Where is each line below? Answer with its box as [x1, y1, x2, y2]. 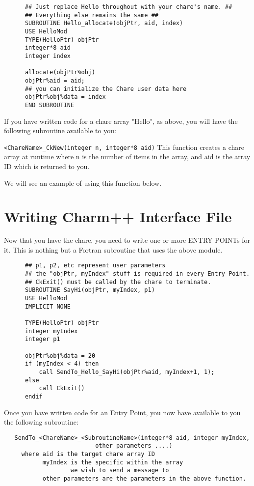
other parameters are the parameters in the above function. [42, 475, 246, 483]
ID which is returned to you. [4, 161, 90, 171]
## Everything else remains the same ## [25, 11, 158, 19]
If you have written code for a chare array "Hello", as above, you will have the [4, 115, 238, 126]
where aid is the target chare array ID [21, 451, 155, 458]
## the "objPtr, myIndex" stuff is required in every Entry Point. [25, 270, 250, 278]
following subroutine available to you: [4, 125, 116, 136]
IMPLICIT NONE [25, 303, 71, 310]
